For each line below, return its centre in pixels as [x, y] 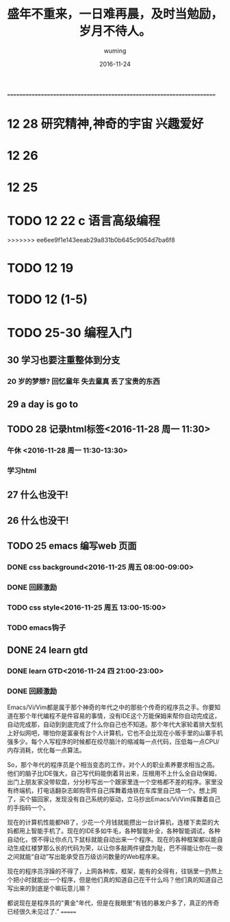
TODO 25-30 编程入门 [69, 333]
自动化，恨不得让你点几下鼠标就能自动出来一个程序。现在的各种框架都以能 [112, 840]
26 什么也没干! [38, 520]
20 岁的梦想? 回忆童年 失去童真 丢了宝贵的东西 [84, 382]
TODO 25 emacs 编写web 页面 [72, 546]
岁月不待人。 [115, 31]
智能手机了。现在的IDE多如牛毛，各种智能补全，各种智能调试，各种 [126, 831]
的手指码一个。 [28, 808]
